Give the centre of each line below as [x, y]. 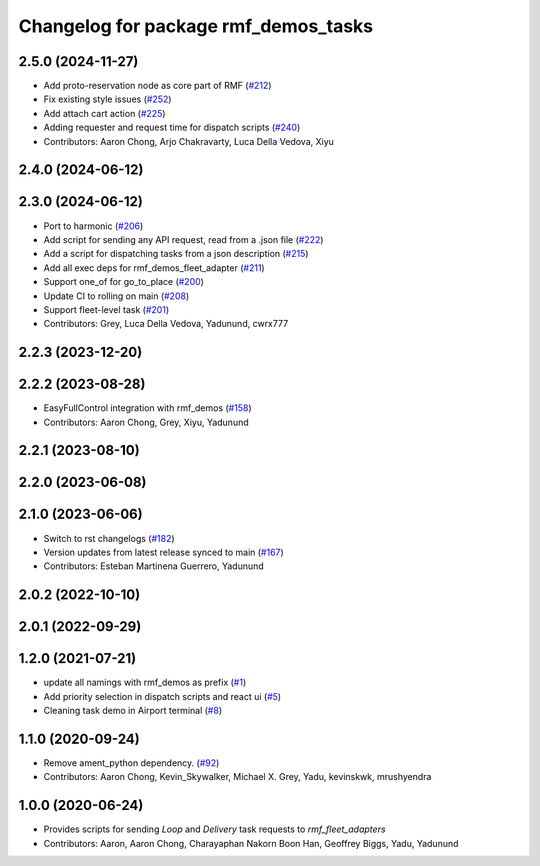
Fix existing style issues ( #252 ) [107, 99]
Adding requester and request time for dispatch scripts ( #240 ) [172, 127]
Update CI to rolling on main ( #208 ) [116, 296]
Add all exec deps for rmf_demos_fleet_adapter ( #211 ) [154, 267]
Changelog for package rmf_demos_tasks [196, 26]
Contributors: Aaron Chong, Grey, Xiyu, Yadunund [146, 422]
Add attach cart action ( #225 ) [104, 113]
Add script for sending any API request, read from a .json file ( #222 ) [183, 239]
